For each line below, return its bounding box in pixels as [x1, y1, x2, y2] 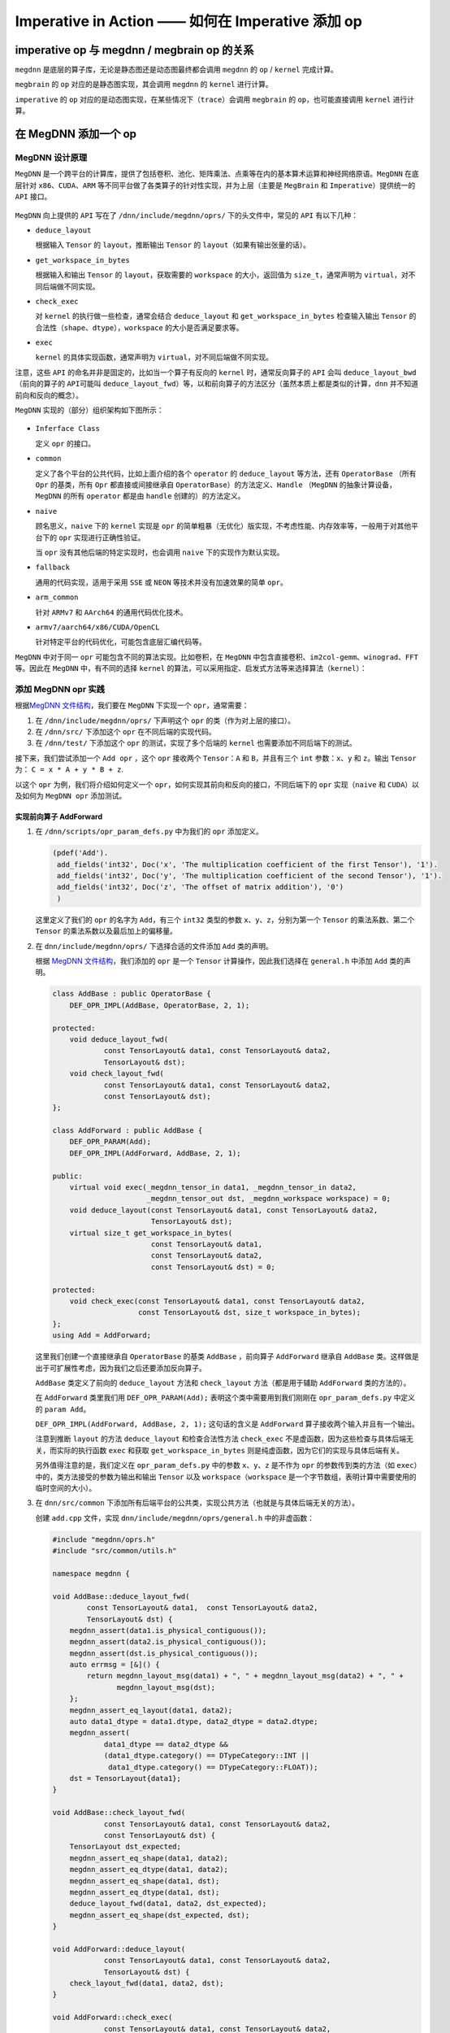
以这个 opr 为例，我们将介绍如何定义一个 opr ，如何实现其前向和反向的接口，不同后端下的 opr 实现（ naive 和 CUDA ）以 [15, 779, 420, 789]
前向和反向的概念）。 [15, 390, 83, 400]
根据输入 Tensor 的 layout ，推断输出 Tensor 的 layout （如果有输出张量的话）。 [35, 240, 310, 250]
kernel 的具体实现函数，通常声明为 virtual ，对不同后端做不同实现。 [35, 352, 274, 362]
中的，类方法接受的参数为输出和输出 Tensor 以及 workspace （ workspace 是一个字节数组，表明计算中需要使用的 [35, 1472, 418, 1482]
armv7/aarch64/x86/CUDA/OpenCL [35, 622, 160, 632]
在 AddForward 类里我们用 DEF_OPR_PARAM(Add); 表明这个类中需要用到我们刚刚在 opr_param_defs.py [35, 1393, 392, 1403]
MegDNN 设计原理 [15, 152, 88, 163]
